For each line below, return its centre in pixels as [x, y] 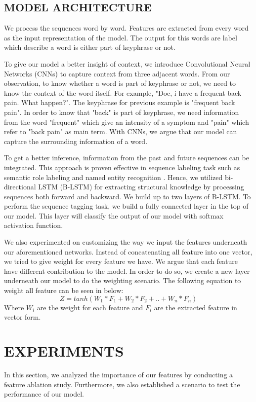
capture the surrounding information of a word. [76, 141]
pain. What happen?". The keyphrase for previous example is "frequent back [120, 102]
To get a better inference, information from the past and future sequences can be [127, 158]
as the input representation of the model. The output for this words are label [121, 37]
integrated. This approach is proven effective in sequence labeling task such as [122, 167]
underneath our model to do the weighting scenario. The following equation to [123, 280]
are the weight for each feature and [90, 307]
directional [20, 187]
